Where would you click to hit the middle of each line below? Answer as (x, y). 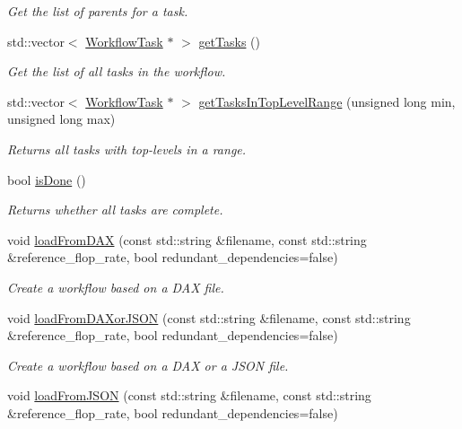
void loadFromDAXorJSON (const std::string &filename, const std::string (209, 317)
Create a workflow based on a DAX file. (116, 287)
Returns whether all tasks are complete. (115, 210)
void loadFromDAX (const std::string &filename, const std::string (187, 239)
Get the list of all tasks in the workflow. (117, 71)
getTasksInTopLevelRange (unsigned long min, (327, 101)
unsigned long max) (61, 119)
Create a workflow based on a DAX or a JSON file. (148, 365)
